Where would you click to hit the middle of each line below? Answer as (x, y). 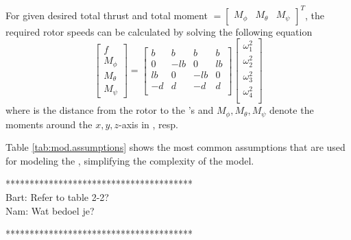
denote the (292, 110)
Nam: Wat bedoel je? (50, 210)
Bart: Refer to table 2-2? (57, 197)
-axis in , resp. (148, 124)
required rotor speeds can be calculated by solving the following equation (159, 31)
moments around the (49, 124)
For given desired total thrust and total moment (107, 15)
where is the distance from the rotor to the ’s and (110, 110)
